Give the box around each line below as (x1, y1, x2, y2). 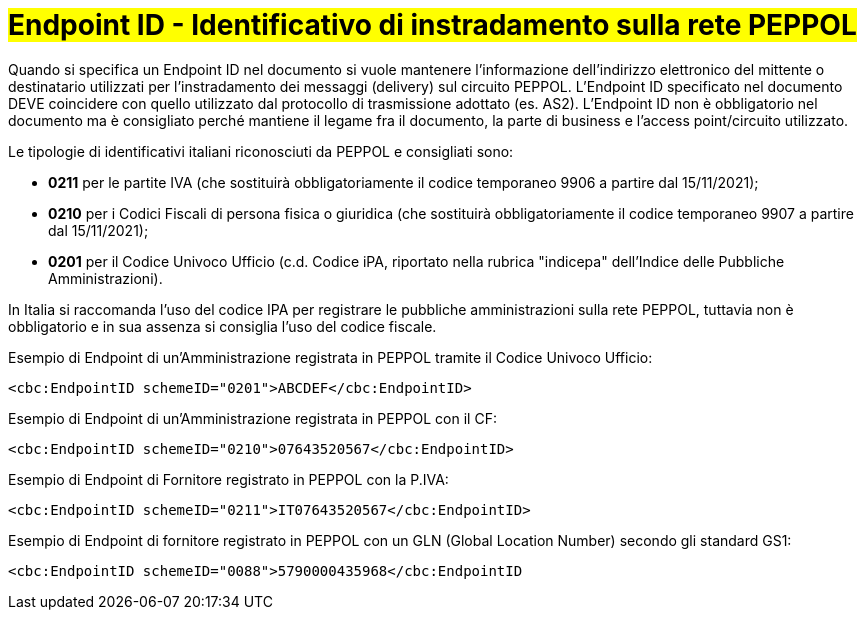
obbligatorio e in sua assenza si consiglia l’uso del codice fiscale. (8, 317, 437, 335)
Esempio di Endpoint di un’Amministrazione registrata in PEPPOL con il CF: (8, 409, 497, 427)
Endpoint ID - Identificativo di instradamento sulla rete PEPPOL (8, 8, 857, 42)
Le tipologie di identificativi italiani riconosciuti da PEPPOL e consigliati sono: (8, 142, 514, 160)
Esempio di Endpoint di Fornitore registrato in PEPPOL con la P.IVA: (8, 470, 449, 488)
